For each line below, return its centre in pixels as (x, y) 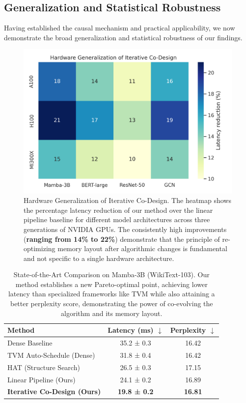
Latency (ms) (131, 330)
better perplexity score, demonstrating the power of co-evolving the (111, 303)
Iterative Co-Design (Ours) (54, 391)
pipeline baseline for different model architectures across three (117, 219)
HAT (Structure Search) (44, 367)
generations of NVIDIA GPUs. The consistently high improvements (125, 229)
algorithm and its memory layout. (112, 313)
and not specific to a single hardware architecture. (99, 258)
